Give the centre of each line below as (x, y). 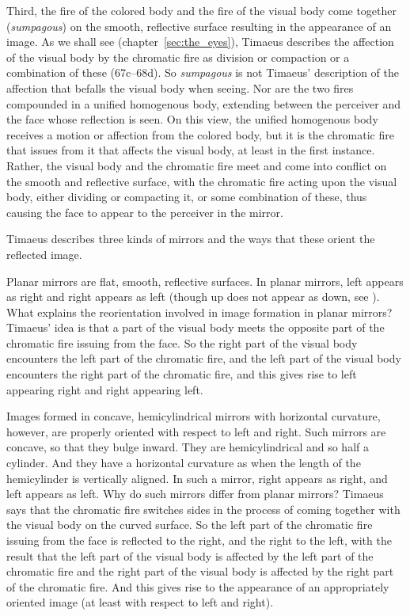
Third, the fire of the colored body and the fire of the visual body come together (202, 10)
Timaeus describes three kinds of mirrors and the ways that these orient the (191, 239)
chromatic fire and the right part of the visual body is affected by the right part (200, 571)
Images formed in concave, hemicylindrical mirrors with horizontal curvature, (194, 416)
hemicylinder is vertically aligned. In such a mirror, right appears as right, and (197, 478)
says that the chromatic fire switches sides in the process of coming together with (203, 509)
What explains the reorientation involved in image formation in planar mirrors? (199, 312)
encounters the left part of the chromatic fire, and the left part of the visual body (204, 358)
